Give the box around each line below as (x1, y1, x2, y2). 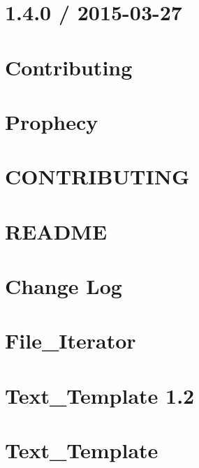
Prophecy (5, 107, 98, 136)
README (5, 217, 108, 245)
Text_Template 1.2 (5, 381, 195, 409)
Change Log (5, 272, 122, 300)
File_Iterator (5, 326, 136, 355)
